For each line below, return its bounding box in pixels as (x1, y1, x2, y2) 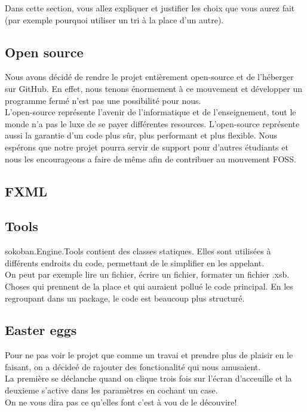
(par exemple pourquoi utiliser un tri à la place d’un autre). (5, 13, 224, 26)
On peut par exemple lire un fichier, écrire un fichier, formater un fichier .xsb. (5, 268, 290, 281)
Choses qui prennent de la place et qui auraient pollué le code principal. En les (5, 279, 293, 292)
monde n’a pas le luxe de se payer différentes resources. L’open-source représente (5, 117, 300, 130)
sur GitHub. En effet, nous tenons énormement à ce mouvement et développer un (5, 82, 302, 94)
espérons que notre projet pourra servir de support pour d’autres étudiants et (5, 140, 288, 153)
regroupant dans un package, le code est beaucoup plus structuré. (5, 291, 245, 304)
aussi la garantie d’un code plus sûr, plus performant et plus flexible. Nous (5, 129, 278, 142)
